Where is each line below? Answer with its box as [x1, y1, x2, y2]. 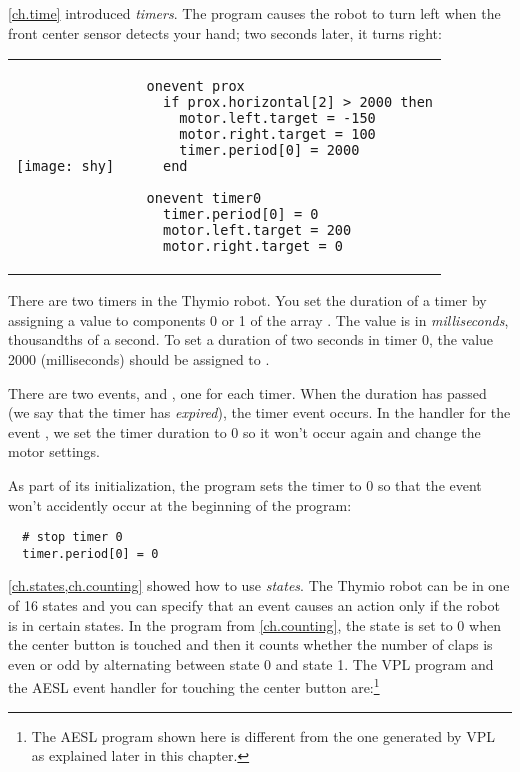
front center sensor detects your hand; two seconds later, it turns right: [8, 22, 442, 43]
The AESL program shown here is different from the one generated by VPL [31, 725, 495, 746]
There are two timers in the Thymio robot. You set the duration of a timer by [8, 290, 487, 311]
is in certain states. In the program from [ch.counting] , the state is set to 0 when [8, 614, 501, 635]
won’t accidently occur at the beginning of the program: [8, 494, 352, 515]
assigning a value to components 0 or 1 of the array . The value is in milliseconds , [8, 309, 509, 330]
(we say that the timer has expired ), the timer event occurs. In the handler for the [8, 402, 511, 423]
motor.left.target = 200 [162, 222, 352, 239]
